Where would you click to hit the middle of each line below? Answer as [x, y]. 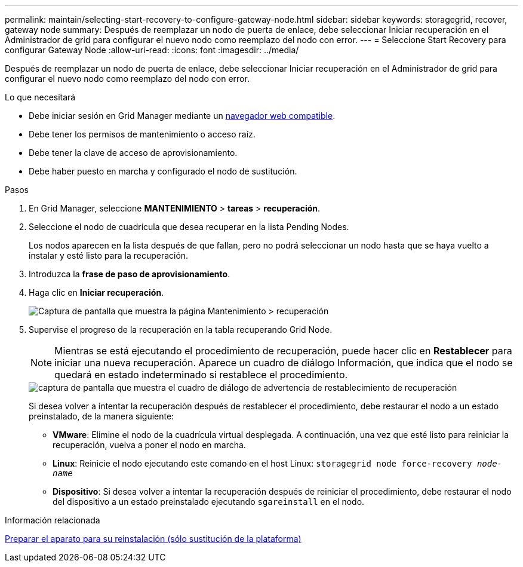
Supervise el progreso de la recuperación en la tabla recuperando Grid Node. [181, 330]
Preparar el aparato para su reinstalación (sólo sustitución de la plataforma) [153, 539]
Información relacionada [53, 520]
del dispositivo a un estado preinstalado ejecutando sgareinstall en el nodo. [209, 502]
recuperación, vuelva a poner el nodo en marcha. [149, 445]
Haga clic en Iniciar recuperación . [96, 292]
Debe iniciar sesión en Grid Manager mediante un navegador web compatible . [182, 116]
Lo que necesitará [40, 97]
